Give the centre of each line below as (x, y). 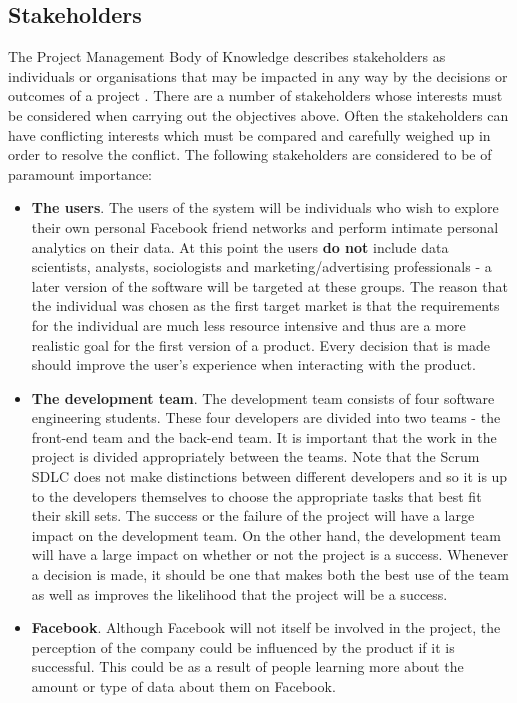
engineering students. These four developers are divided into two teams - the (266, 417)
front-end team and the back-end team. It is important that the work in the (264, 436)
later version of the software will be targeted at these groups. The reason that (269, 285)
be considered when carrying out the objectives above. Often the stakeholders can (258, 114)
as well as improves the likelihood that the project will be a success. (239, 593)
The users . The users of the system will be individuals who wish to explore (265, 207)
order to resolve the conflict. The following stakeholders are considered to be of (250, 154)
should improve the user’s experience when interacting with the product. (253, 364)
